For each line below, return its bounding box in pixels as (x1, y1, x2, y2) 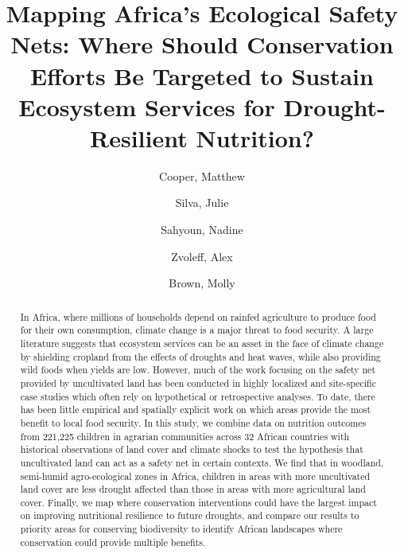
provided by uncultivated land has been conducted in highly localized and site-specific (20, 376, 376, 389)
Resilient (90, 121, 188, 154)
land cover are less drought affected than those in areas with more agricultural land (20, 482, 366, 496)
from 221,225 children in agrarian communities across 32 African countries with (20, 429, 350, 443)
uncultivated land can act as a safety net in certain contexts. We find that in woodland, (20, 455, 384, 469)
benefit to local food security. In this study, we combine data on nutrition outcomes (20, 416, 367, 429)
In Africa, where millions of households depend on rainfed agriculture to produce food (20, 310, 376, 323)
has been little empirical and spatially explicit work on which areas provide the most (20, 403, 371, 416)
